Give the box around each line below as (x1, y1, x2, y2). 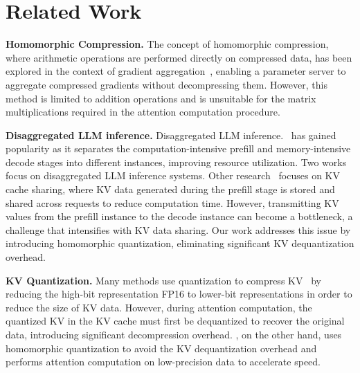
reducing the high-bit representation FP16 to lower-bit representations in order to (6, 286, 352, 301)
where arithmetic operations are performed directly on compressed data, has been (6, 50, 352, 64)
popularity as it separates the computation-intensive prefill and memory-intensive (6, 141, 351, 156)
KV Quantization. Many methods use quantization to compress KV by (6, 273, 321, 287)
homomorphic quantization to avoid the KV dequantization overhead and (6, 340, 317, 355)
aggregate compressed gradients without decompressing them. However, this (6, 77, 327, 91)
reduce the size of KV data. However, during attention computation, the (6, 300, 312, 314)
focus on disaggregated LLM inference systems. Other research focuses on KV (6, 168, 340, 183)
